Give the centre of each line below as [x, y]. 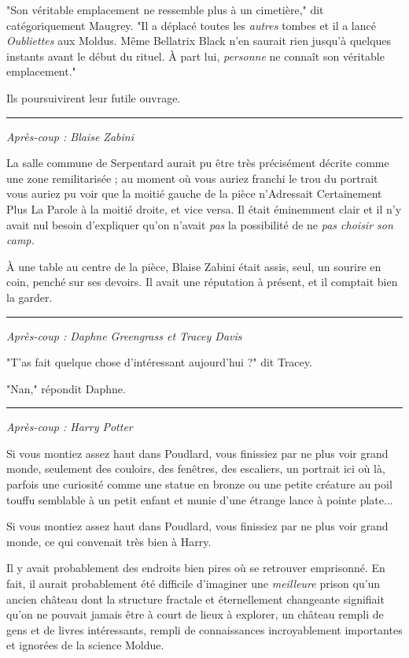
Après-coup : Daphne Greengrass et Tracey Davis [124, 335]
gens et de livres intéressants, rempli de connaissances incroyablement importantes [204, 629]
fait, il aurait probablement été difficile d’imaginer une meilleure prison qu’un [193, 584]
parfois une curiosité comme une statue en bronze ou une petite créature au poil [199, 484]
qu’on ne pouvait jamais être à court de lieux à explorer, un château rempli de [195, 614]
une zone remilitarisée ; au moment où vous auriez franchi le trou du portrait [192, 178]
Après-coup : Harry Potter [70, 427]
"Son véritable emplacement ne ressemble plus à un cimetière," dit [165, 9]
